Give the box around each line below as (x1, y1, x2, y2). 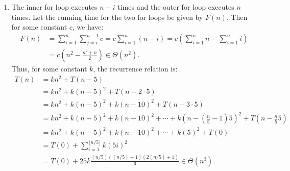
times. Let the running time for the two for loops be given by (11, 11, 203, 22)
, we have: (72, 21, 104, 32)
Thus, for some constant (11, 63, 87, 74)
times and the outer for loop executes (117, 2, 234, 12)
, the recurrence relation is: (93, 63, 178, 74)
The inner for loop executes (11, 2, 98, 12)
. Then (226, 11, 248, 22)
